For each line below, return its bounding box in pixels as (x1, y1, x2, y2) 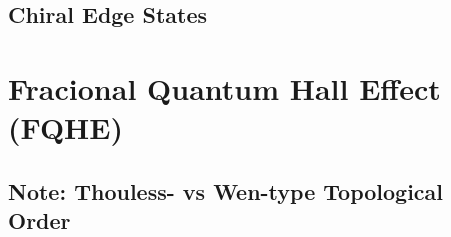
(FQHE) (8, 107, 123, 148)
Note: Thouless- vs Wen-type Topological (8, 175, 444, 206)
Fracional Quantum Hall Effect (8, 67, 441, 108)
